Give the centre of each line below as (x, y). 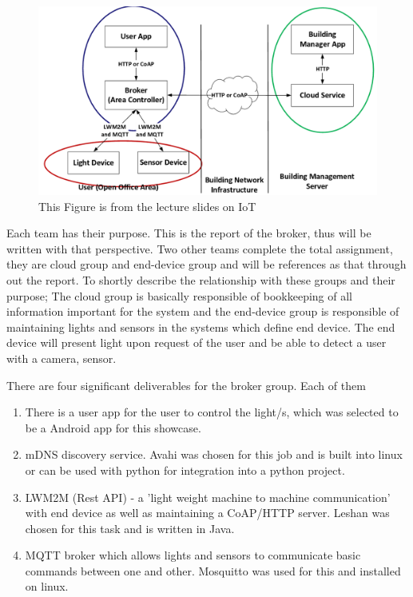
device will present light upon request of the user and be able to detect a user (197, 342)
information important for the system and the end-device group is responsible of (203, 311)
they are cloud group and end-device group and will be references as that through (206, 264)
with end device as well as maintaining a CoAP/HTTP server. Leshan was (207, 513)
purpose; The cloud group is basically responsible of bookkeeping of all (179, 295)
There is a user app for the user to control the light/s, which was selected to (212, 412)
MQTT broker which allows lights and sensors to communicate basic (193, 555)
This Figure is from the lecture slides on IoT (147, 206)
